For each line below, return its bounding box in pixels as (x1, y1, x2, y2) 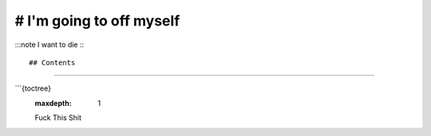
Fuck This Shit (34, 113, 81, 122)
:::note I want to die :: (14, 40, 85, 49)
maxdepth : (34, 98, 72, 107)
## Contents (29, 58, 76, 67)
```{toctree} (14, 84, 52, 93)
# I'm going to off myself (14, 12, 180, 29)
